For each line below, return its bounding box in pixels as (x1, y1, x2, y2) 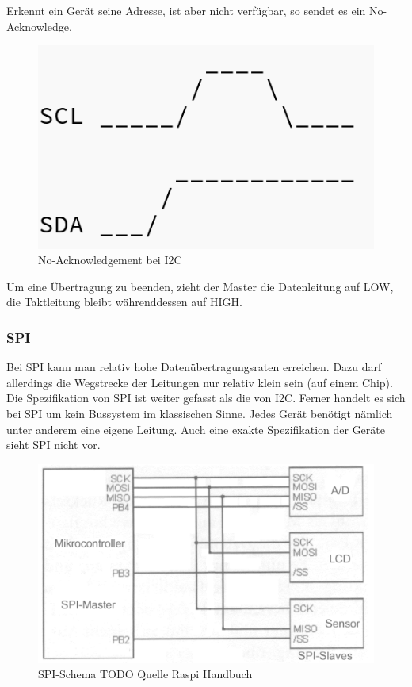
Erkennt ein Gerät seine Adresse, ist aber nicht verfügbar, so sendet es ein (6, 2, 366, 18)
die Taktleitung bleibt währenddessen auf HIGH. (6, 294, 242, 310)
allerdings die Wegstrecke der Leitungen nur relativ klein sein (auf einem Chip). (6, 374, 393, 390)
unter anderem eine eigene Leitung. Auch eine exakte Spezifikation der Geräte (6, 420, 385, 437)
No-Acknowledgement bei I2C (38, 251, 182, 268)
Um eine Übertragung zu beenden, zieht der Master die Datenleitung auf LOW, (6, 278, 394, 294)
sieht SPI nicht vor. (6, 436, 101, 453)
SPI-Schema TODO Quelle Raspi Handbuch (38, 666, 253, 682)
